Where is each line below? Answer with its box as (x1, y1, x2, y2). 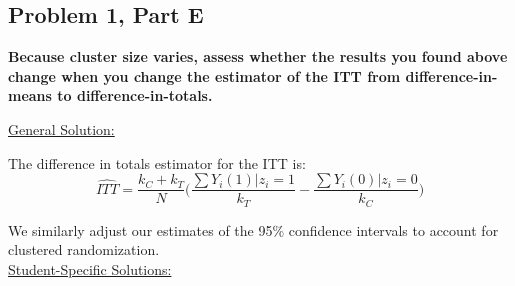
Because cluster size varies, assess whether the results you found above (8, 46, 508, 67)
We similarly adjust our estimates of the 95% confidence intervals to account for (8, 219, 499, 240)
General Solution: (8, 118, 115, 139)
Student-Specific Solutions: (8, 258, 172, 279)
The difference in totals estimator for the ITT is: (8, 152, 306, 173)
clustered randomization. (8, 239, 160, 260)
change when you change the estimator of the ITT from (8, 65, 401, 86)
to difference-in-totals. (57, 85, 213, 106)
